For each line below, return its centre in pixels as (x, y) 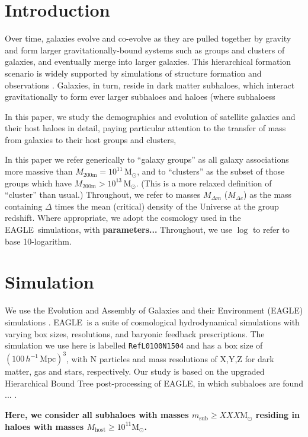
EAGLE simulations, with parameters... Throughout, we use (118, 229)
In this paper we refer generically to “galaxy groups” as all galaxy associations (147, 159)
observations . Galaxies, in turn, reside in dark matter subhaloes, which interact (150, 85)
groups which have (38, 183)
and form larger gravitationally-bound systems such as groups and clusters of (145, 50)
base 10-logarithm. (38, 241)
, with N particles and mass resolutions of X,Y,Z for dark (170, 358)
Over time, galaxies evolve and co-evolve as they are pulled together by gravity (148, 38)
